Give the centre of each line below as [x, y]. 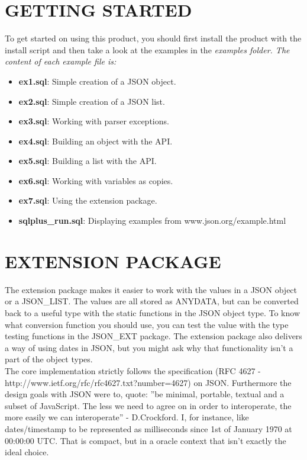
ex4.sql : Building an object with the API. [96, 141]
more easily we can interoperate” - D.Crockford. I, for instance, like [127, 417]
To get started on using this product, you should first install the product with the [153, 38]
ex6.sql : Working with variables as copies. [96, 180]
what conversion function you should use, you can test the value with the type [147, 324]
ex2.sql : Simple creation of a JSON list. [92, 101]
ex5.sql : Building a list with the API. [88, 161]
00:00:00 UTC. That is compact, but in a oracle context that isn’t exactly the [146, 440]
